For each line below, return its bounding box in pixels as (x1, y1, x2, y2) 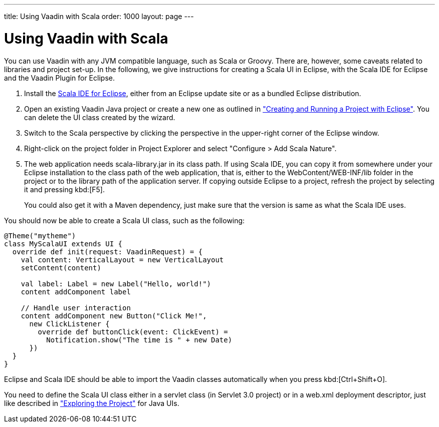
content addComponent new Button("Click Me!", (21, 311, 207, 320)
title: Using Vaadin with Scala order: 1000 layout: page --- (4, 12, 194, 21)
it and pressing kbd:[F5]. (24, 185, 105, 194)
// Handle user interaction (21, 303, 131, 312)
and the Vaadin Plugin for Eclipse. (4, 73, 115, 82)
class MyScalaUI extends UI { (4, 239, 123, 248)
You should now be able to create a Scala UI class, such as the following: (4, 216, 245, 225)
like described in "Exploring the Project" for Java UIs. (4, 398, 179, 407)
